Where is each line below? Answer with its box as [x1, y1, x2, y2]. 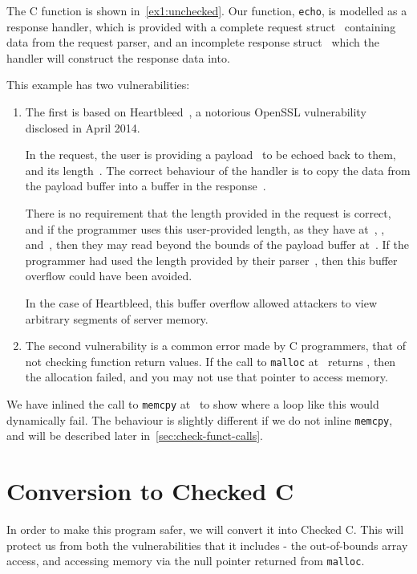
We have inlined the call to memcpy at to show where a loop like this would [6, 396, 379, 412]
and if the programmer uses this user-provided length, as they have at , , [25, 220, 385, 237]
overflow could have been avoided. [25, 267, 192, 284]
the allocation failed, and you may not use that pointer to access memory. [25, 368, 388, 385]
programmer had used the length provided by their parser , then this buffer [25, 251, 398, 268]
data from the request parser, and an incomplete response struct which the [6, 34, 379, 51]
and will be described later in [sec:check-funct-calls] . [6, 427, 263, 444]
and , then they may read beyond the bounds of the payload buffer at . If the [25, 236, 409, 253]
